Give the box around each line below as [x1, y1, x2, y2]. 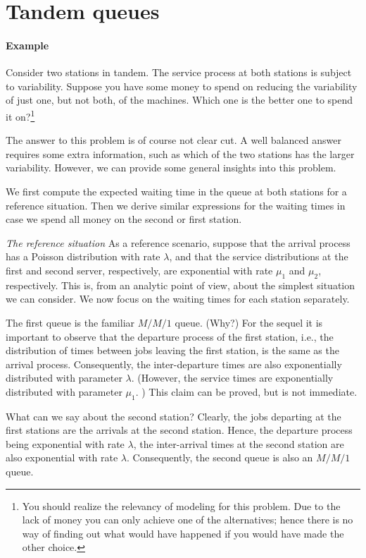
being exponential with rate [6, 436, 125, 451]
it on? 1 [6, 107, 35, 123]
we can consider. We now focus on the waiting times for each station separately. [6, 291, 350, 306]
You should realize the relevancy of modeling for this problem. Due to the [22, 498, 341, 513]
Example [6, 37, 49, 52]
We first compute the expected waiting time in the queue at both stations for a [6, 183, 347, 198]
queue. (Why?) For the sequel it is [175, 315, 323, 329]
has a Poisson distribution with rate [6, 249, 160, 264]
